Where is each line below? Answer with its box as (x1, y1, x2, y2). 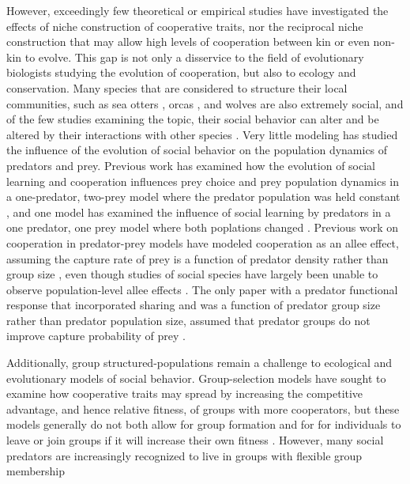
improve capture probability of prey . (6, 327, 186, 344)
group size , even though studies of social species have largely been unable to (6, 266, 378, 282)
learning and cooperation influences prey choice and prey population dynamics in (6, 172, 399, 189)
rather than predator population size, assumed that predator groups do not (6, 312, 371, 328)
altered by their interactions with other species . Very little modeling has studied (6, 126, 398, 142)
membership (6, 463, 66, 479)
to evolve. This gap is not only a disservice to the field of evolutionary (24, 48, 364, 65)
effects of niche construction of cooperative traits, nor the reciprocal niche (6, 17, 363, 34)
